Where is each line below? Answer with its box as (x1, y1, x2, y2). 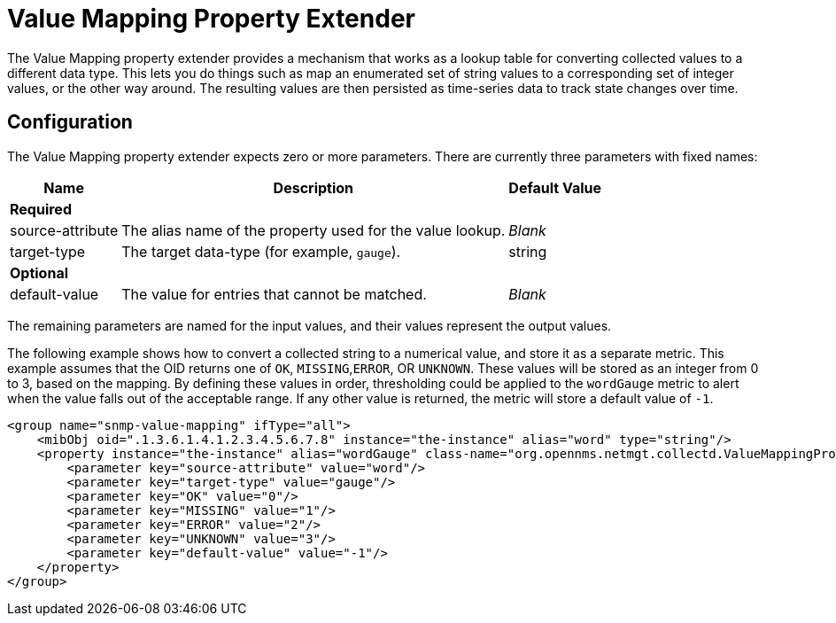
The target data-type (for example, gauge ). (121, 242, 401, 261)
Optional (10, 263, 69, 282)
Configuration (7, 111, 133, 134)
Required (10, 199, 72, 218)
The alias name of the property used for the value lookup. (121, 221, 506, 239)
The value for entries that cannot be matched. (121, 284, 427, 303)
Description (273, 178, 354, 197)
